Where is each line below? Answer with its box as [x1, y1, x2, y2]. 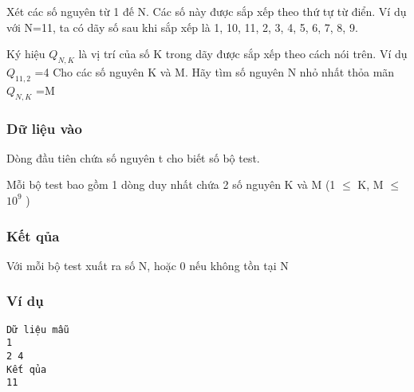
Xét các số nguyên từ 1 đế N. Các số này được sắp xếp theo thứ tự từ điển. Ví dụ [6, 3, 407, 19]
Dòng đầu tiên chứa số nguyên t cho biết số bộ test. [6, 149, 260, 166]
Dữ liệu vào [6, 118, 82, 138]
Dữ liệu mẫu [6, 323, 69, 335]
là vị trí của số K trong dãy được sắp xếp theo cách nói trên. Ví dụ [78, 45, 408, 62]
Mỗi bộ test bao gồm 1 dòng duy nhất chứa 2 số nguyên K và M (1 [6, 176, 336, 193]
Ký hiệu [6, 45, 45, 62]
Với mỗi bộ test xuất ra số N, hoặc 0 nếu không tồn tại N [6, 257, 289, 273]
